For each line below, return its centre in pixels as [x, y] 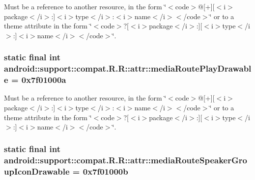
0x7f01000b [105, 171]
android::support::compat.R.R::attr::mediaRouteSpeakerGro [126, 160]
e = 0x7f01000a [35, 80]
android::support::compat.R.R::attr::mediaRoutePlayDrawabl [128, 68]
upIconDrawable [37, 171]
